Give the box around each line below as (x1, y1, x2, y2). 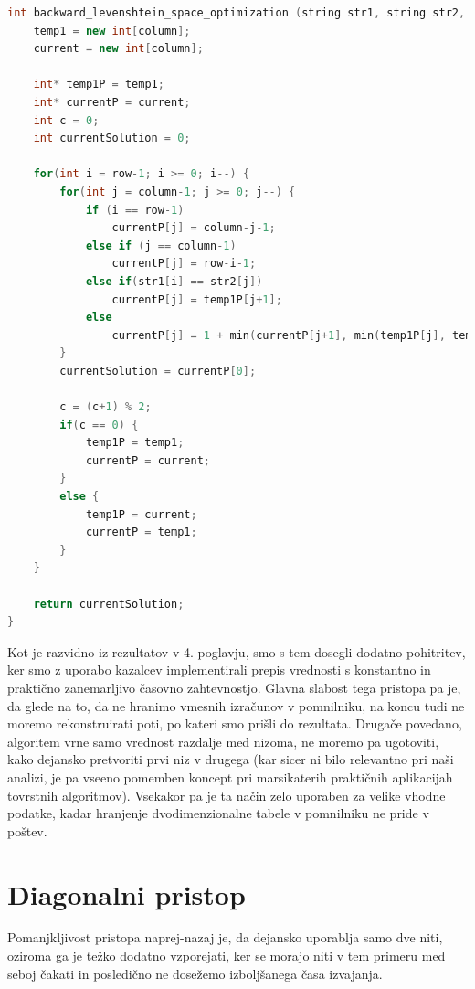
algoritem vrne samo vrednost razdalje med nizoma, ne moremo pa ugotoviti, (7, 731, 439, 750)
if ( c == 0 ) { (59, 418, 139, 431)
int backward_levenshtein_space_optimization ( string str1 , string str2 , (7, 6, 466, 19)
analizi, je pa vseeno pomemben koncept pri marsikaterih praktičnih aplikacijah (7, 767, 453, 786)
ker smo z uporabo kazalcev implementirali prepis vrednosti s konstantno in (7, 660, 431, 679)
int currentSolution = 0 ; (33, 132, 191, 145)
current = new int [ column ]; (33, 42, 204, 56)
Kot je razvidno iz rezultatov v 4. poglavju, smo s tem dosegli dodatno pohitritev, (7, 642, 466, 661)
